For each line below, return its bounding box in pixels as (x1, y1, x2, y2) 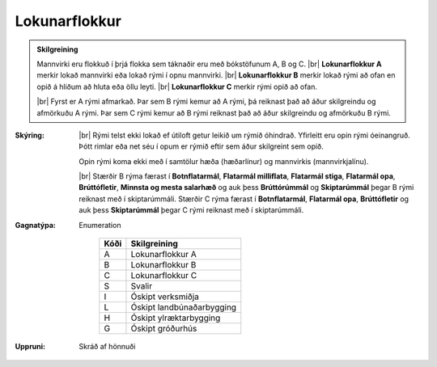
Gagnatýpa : (15, 220, 56, 230)
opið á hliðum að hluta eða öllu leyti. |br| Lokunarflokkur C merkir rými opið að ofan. (36, 82, 318, 91)
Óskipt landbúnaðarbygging (130, 302, 237, 313)
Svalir (130, 281, 153, 292)
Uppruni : (15, 342, 46, 352)
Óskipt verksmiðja (130, 291, 200, 302)
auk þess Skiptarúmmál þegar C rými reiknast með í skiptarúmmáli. (78, 205, 304, 215)
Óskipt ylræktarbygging (130, 312, 221, 323)
